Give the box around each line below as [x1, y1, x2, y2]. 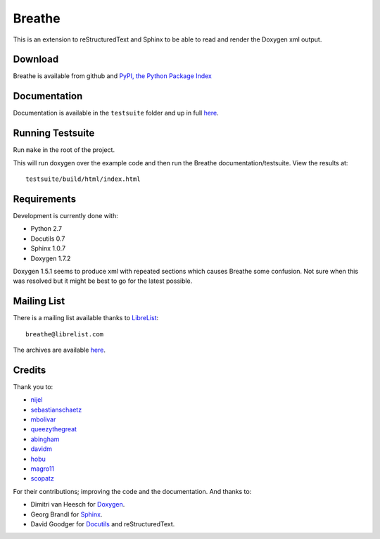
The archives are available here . [13, 345, 106, 354]
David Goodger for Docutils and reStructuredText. [30, 519, 175, 528]
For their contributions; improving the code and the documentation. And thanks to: [13, 487, 252, 495]
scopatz [30, 474, 54, 483]
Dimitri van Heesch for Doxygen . [30, 500, 125, 509]
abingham [30, 435, 60, 443]
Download [13, 53, 59, 65]
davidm [30, 445, 53, 453]
